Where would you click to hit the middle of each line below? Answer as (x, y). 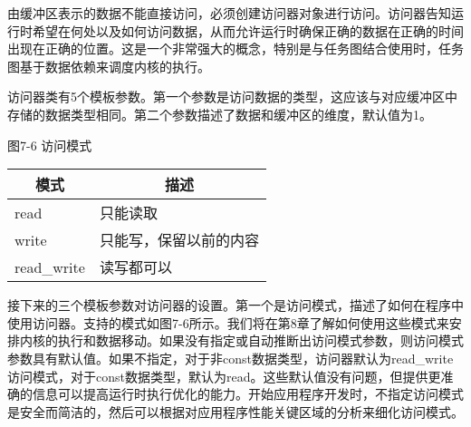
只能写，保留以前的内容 (179, 240)
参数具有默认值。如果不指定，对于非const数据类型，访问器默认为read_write (231, 358)
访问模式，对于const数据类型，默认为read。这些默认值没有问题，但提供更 (224, 376)
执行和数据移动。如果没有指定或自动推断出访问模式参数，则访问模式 (260, 340)
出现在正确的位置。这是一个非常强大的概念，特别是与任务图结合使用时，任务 (235, 49)
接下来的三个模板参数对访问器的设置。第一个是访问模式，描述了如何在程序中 (235, 305)
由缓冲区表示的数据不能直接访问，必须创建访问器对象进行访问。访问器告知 (229, 13)
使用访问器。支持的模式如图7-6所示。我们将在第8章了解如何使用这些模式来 (228, 322)
